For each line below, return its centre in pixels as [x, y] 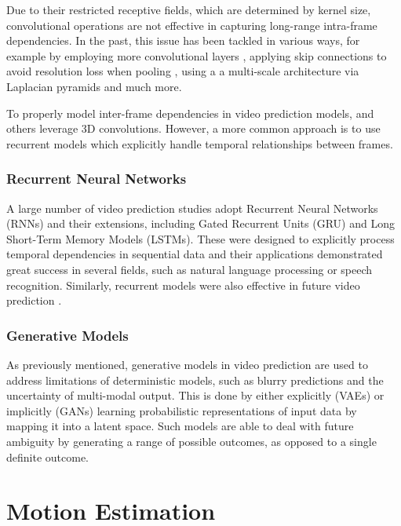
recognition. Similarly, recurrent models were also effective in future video [183, 285]
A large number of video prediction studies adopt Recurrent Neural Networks [192, 208]
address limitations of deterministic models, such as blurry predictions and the [195, 380]
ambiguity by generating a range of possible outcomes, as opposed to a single [191, 441]
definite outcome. [47, 457]
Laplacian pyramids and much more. [94, 86]
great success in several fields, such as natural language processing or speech [190, 269]
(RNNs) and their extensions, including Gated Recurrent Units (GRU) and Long [200, 223]
